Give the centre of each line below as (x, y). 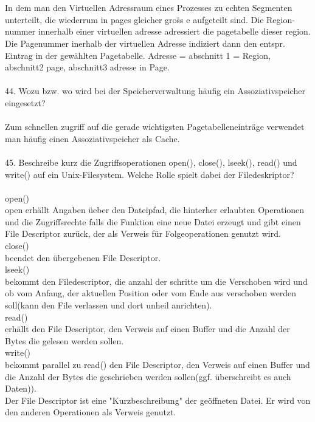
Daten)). (21, 388)
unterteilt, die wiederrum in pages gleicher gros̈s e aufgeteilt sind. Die (134, 19)
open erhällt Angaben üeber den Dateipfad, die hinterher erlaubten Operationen (155, 210)
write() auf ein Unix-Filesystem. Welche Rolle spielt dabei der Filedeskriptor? (150, 174)
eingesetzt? (25, 102)
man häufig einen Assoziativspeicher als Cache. (92, 138)
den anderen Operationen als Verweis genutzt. (91, 412)
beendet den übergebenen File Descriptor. (83, 257)
